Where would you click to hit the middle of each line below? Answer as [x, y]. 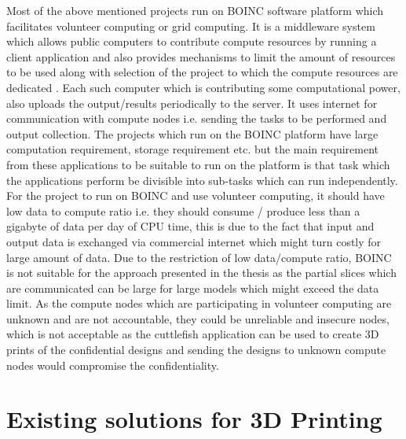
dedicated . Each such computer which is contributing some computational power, [203, 87]
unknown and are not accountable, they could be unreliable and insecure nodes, [198, 318]
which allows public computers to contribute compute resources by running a [192, 41]
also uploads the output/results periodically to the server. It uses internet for [192, 103]
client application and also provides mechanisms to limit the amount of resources [201, 56]
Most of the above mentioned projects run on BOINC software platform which [195, 10]
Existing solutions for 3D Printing [194, 419]
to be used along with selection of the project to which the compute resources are [202, 72]
